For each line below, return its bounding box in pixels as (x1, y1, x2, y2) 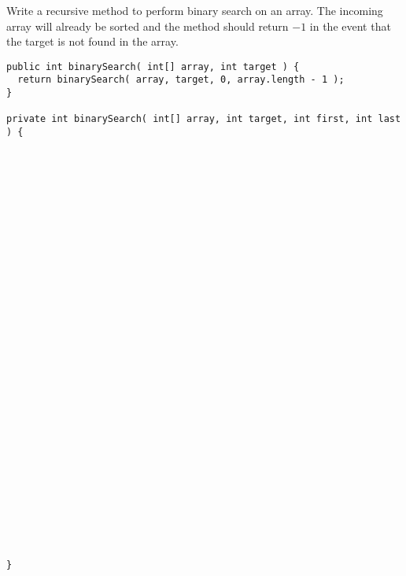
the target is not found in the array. (6, 33, 179, 50)
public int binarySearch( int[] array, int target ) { (6, 61, 300, 72)
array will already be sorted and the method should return (6, 17, 289, 34)
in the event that (309, 17, 391, 34)
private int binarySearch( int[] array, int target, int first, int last (6, 113, 401, 125)
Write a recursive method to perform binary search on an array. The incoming (6, 2, 383, 18)
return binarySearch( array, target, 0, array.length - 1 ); (17, 74, 345, 86)
